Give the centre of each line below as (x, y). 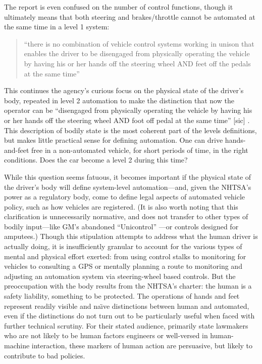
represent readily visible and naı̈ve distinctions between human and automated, (127, 306)
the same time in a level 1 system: (57, 27)
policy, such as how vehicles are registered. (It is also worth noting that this (121, 206)
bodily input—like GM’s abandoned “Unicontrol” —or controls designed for (121, 226)
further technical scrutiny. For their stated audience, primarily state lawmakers (126, 325)
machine (17, 345)
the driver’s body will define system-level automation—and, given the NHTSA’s (128, 187)
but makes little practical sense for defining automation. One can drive (114, 140)
